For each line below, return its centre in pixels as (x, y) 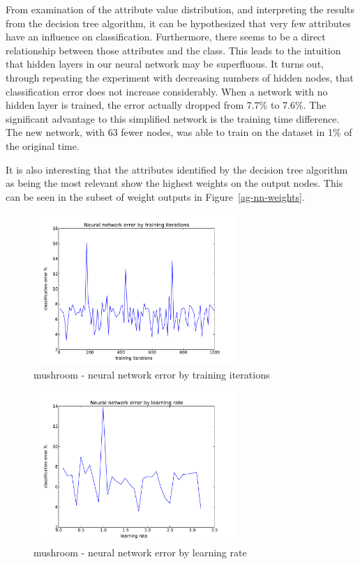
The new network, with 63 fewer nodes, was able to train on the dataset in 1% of (179, 132)
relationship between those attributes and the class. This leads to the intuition (173, 50)
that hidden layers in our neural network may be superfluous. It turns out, (165, 64)
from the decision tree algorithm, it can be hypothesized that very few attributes (178, 23)
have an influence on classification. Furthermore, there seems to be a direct (166, 37)
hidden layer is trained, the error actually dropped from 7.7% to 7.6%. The (166, 105)
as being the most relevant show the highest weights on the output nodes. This (174, 183)
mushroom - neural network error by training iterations (152, 374)
